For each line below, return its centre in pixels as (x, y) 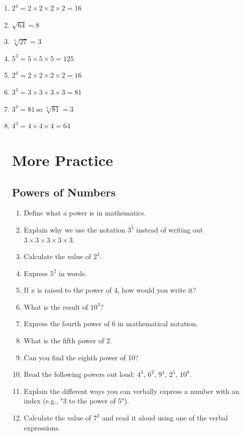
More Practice (62, 160)
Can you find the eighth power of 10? (81, 357)
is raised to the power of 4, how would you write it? (117, 290)
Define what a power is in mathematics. (85, 213)
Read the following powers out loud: (79, 374)
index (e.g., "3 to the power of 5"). (76, 401)
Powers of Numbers (64, 192)
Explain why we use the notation (75, 229)
